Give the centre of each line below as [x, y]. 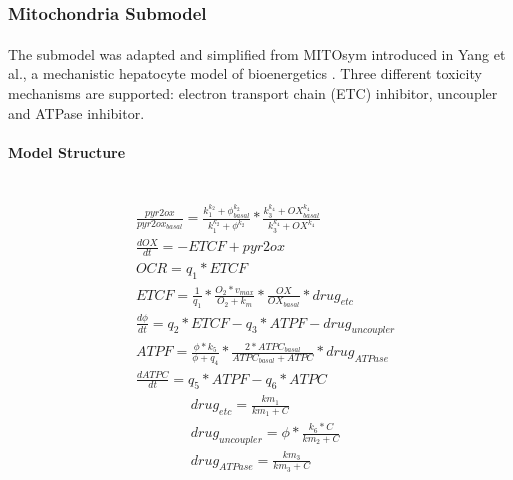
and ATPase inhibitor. [76, 112]
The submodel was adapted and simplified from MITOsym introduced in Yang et [257, 53]
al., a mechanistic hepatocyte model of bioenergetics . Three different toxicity [245, 73]
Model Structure [67, 151]
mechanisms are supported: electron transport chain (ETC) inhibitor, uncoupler [253, 93]
